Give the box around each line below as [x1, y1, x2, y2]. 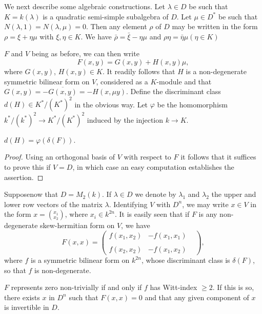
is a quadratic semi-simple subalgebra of [43, 11, 169, 21]
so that [4, 264, 26, 275]
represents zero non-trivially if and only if [11, 282, 142, 293]
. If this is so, [212, 282, 254, 293]
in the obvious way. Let [74, 99, 148, 109]
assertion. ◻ [4, 171, 44, 182]
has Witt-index [150, 282, 197, 293]
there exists [4, 291, 40, 302]
